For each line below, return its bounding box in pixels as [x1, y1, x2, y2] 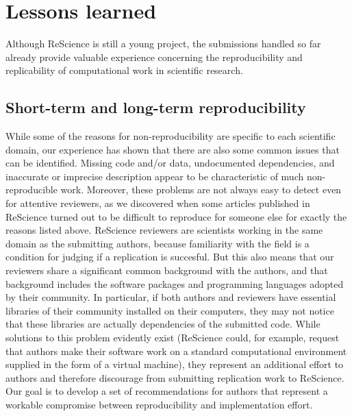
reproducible [5, 182, 58, 197]
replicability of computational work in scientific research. [5, 63, 243, 77]
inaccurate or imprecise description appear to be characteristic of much [5, 169, 304, 183]
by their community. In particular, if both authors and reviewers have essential [5, 290, 336, 304]
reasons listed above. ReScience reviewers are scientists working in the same [5, 223, 323, 237]
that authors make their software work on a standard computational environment [5, 343, 347, 358]
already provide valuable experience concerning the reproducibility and [5, 49, 303, 64]
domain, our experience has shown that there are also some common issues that [5, 142, 340, 156]
